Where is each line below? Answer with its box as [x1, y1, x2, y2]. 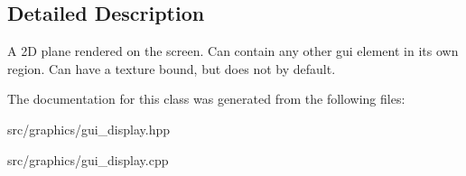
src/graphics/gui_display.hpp [7, 119, 171, 138]
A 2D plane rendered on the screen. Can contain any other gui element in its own [7, 42, 459, 60]
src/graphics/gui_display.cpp [7, 150, 169, 169]
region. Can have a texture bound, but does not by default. [7, 59, 336, 78]
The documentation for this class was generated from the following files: [7, 89, 405, 108]
